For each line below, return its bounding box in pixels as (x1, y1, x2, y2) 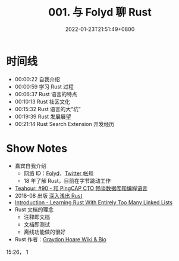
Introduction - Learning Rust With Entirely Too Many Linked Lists (14, 198, 173, 206)
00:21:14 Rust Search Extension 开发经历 (14, 120, 115, 127)
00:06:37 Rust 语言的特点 (14, 90, 77, 97)
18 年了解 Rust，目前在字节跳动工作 (23, 177, 111, 184)
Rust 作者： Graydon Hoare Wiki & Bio (14, 235, 107, 242)
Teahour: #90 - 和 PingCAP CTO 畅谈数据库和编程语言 (14, 185, 147, 192)
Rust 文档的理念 (14, 205, 54, 213)
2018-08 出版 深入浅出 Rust (14, 192, 83, 199)
